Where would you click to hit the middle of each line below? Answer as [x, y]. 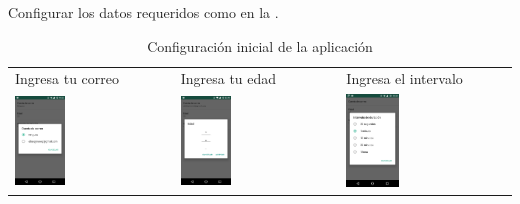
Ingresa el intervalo [404, 78]
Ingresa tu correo [67, 78]
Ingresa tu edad [228, 78]
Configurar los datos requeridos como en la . [143, 12]
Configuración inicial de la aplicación [260, 45]
